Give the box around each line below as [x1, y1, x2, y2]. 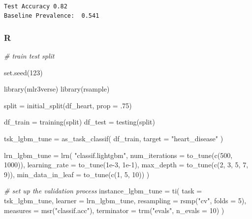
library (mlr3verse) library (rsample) [4, 84, 110, 94]
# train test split [4, 51, 55, 61]
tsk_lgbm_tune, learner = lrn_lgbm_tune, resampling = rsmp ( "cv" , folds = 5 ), [4, 195, 247, 205]
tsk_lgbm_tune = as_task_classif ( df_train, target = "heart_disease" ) [4, 133, 223, 143]
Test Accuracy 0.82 [4, 2, 67, 10]
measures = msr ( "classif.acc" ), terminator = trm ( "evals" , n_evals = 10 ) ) [4, 205, 224, 215]
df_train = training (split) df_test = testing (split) [4, 117, 155, 127]
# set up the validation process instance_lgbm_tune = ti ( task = [4, 186, 202, 196]
